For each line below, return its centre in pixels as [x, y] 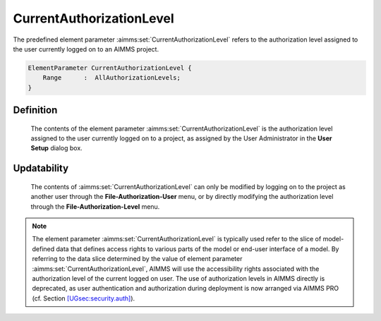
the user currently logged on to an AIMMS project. [86, 49]
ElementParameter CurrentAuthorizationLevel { [110, 68]
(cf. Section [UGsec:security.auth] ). [84, 298]
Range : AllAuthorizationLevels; [112, 78]
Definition [35, 110]
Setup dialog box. [56, 148]
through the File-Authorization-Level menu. [95, 206]
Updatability [41, 168]
